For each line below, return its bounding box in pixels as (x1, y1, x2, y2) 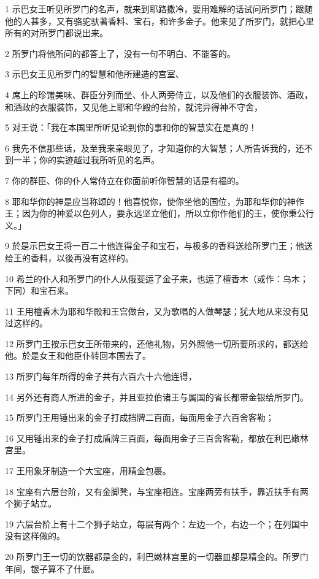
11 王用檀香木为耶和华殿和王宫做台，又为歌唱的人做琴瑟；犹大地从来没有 (5, 304, 300, 317)
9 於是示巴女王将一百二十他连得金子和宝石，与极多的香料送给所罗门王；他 (5, 239, 304, 252)
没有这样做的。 (5, 529, 65, 542)
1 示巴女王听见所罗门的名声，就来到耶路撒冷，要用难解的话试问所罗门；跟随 (5, 2, 313, 15)
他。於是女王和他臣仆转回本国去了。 (5, 349, 151, 362)
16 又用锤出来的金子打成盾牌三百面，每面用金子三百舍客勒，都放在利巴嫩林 (5, 431, 309, 444)
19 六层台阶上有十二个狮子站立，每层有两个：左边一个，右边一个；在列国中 (5, 517, 309, 530)
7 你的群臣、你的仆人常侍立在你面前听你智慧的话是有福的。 (5, 174, 244, 186)
